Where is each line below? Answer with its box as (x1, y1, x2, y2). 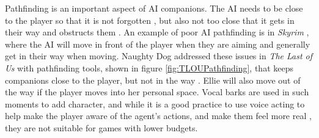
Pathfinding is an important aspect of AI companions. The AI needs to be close (5, 2, 303, 14)
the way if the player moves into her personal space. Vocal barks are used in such (5, 85, 309, 98)
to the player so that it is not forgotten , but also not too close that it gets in (5, 13, 295, 26)
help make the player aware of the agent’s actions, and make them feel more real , (5, 109, 312, 122)
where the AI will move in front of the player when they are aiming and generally (5, 37, 310, 50)
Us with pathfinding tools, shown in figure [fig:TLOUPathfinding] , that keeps (5, 61, 293, 74)
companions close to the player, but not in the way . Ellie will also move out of (5, 73, 301, 86)
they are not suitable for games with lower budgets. (5, 121, 198, 134)
